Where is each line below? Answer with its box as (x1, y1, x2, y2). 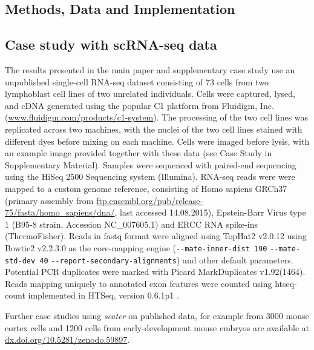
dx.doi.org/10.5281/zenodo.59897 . (5, 333, 130, 346)
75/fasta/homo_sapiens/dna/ (5, 206, 115, 219)
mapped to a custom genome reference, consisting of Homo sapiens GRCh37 (5, 182, 287, 194)
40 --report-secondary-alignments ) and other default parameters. (39, 253, 293, 266)
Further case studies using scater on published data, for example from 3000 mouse (5, 309, 309, 322)
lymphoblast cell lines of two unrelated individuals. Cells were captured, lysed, (5, 87, 296, 100)
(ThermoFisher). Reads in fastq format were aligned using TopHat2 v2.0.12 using (5, 229, 307, 242)
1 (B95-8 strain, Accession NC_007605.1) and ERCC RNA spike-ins (5, 217, 258, 230)
